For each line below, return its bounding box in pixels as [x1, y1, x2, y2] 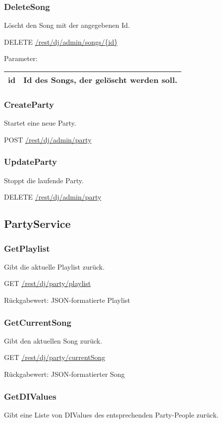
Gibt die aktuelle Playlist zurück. [4, 261, 105, 272]
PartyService [4, 216, 71, 231]
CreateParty [4, 98, 55, 110]
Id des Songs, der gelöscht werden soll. [23, 74, 177, 85]
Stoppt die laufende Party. [4, 175, 84, 185]
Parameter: [4, 53, 38, 64]
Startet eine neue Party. [4, 118, 76, 128]
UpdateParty [4, 155, 57, 168]
